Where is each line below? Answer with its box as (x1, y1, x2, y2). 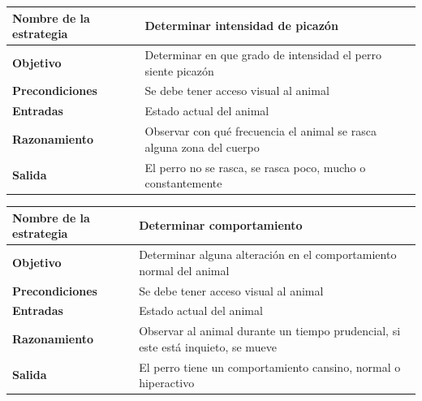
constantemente (144, 175, 222, 192)
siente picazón (144, 62, 214, 79)
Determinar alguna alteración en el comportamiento (139, 246, 397, 263)
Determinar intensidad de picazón (144, 17, 338, 34)
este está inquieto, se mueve (139, 338, 277, 355)
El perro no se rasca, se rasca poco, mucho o (144, 158, 366, 175)
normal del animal (139, 261, 230, 278)
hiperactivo (139, 374, 195, 391)
